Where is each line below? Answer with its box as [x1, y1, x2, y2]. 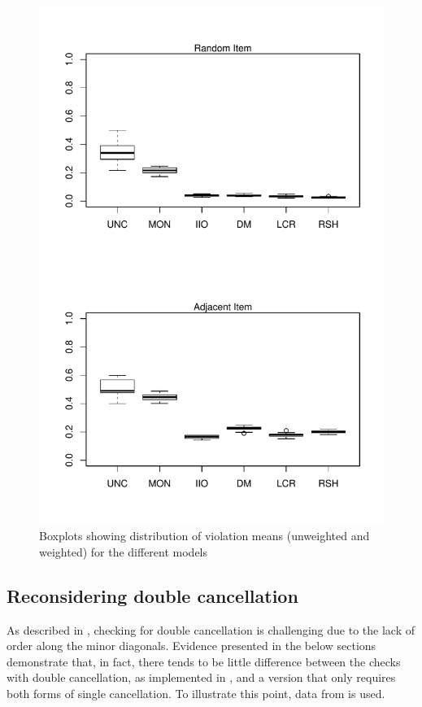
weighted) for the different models [39, 543, 208, 560]
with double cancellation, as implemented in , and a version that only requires [7, 669, 396, 686]
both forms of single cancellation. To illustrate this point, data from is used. [7, 684, 385, 701]
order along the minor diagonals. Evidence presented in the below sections [7, 637, 376, 654]
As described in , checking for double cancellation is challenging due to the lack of [7, 621, 415, 638]
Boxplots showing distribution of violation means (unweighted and [39, 527, 370, 544]
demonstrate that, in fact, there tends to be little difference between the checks [7, 652, 401, 670]
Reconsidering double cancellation [7, 583, 298, 608]
